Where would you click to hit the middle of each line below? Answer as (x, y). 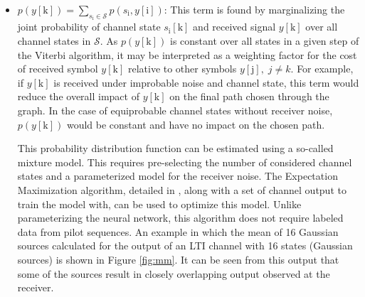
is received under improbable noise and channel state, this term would (206, 82)
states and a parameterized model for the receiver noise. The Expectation (178, 176)
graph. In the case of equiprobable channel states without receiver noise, (175, 110)
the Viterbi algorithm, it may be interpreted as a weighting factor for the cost (187, 54)
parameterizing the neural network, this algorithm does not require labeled (180, 218)
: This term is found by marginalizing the (254, 9)
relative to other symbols (182, 69)
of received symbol (58, 69)
